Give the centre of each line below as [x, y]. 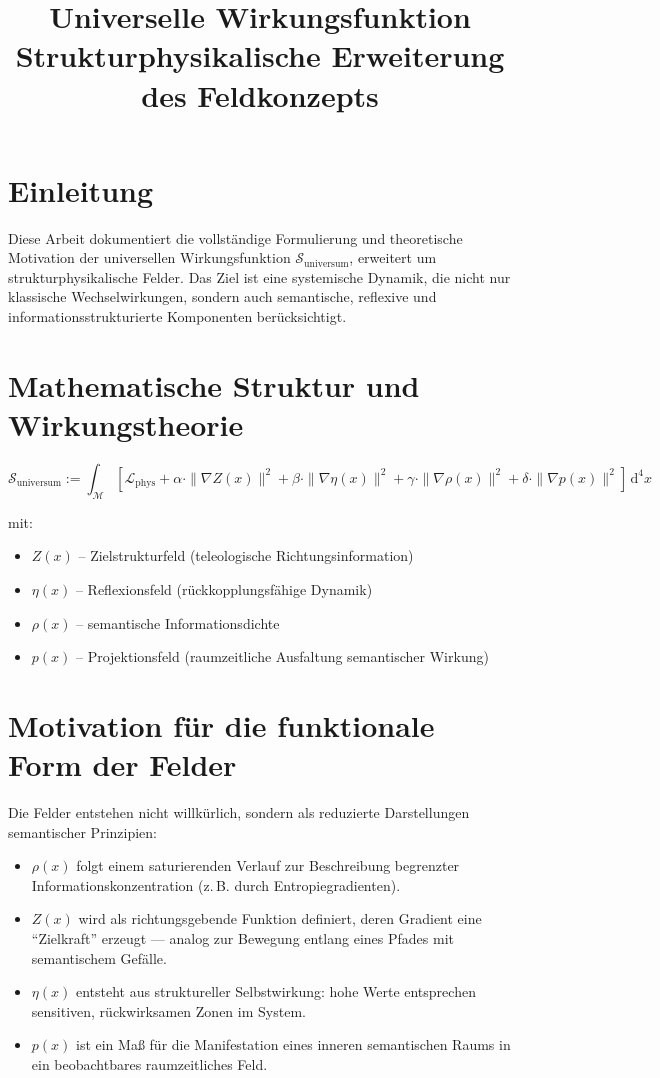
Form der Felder [122, 764]
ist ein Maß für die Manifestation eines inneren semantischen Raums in [293, 1044]
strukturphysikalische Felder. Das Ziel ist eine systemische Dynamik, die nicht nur [259, 276]
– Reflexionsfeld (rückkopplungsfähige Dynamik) [224, 588]
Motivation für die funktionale [221, 724]
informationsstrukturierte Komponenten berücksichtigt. [177, 316]
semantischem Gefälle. [99, 957]
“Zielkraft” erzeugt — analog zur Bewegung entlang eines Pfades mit [242, 938]
